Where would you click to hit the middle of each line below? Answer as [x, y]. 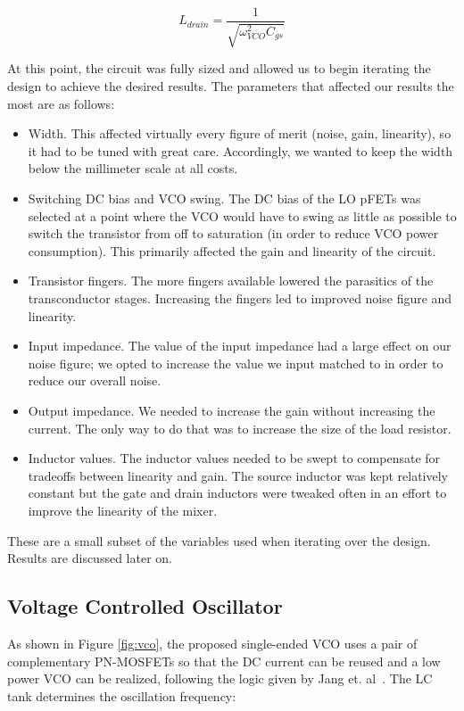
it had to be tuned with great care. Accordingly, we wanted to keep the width [240, 150]
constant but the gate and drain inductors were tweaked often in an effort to [237, 493]
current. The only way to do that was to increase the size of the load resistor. [240, 428]
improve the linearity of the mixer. [123, 510]
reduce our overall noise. [95, 380]
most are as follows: [61, 103]
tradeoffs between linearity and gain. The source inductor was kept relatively [238, 475]
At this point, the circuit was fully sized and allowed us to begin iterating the [219, 68]
